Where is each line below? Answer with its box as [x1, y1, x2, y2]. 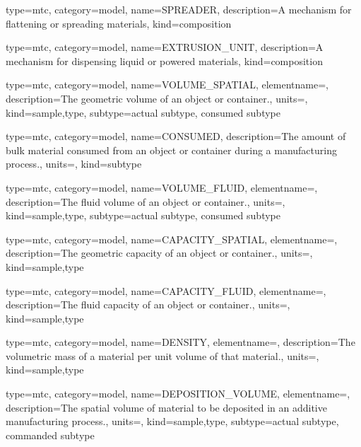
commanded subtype [6, 427, 95, 442]
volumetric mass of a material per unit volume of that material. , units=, [6, 348, 319, 363]
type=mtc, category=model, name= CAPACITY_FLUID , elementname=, [6, 283, 326, 298]
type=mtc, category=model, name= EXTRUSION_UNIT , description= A [6, 40, 324, 54]
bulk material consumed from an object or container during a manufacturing [6, 142, 337, 157]
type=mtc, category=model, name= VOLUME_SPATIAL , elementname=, [6, 77, 329, 92]
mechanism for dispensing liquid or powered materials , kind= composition [6, 53, 323, 68]
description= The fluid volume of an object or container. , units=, [6, 194, 285, 209]
